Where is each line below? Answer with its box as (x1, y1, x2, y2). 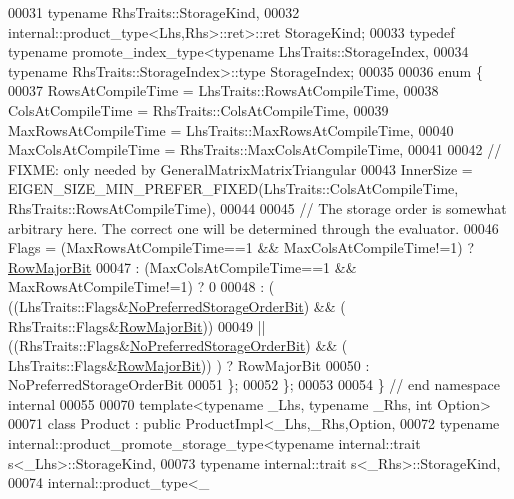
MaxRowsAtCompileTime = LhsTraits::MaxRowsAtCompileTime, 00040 (8, 119, 454, 140)
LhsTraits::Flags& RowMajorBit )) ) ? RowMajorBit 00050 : (8, 354, 370, 375)
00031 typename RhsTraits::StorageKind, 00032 (8, 2, 300, 22)
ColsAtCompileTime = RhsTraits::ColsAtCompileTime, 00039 (8, 99, 389, 120)
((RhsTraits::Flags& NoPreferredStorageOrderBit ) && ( (8, 335, 348, 356)
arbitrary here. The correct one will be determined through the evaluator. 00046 (8, 217, 499, 238)
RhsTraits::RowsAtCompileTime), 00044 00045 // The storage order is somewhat (8, 197, 507, 218)
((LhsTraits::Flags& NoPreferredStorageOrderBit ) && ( (8, 295, 346, 316)
